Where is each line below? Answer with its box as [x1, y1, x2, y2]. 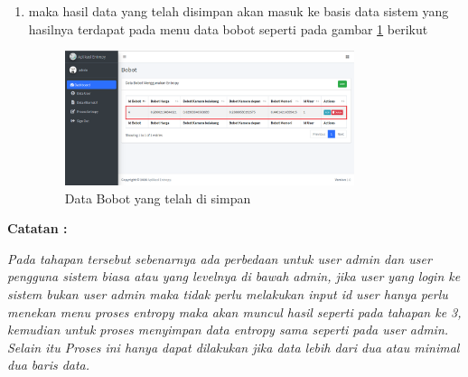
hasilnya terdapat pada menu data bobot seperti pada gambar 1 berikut [28, 19, 428, 38]
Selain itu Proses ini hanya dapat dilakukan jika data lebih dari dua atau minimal [7, 337, 460, 356]
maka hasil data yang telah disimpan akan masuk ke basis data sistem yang [28, 2, 449, 20]
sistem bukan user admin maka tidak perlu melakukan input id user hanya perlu [7, 284, 448, 303]
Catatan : [7, 219, 68, 238]
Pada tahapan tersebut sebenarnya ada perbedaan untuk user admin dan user [7, 249, 432, 268]
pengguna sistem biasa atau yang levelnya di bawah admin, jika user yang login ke [7, 267, 461, 286]
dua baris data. [7, 355, 90, 374]
